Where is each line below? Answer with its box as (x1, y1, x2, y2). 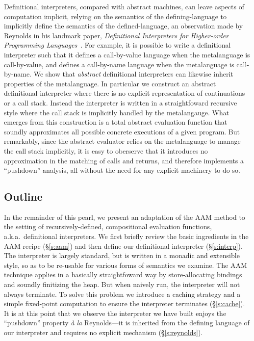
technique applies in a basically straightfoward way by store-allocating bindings (4, 269, 242, 280)
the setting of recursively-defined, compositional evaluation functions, (4, 221, 212, 232)
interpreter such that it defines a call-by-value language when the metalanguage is (4, 49, 250, 59)
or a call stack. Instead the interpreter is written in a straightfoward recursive (4, 97, 237, 107)
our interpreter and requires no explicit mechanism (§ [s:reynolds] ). (4, 327, 203, 338)
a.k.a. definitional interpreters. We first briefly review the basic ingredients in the (4, 231, 249, 241)
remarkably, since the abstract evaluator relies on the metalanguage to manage (4, 136, 241, 146)
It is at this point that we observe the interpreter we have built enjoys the (4, 308, 227, 318)
